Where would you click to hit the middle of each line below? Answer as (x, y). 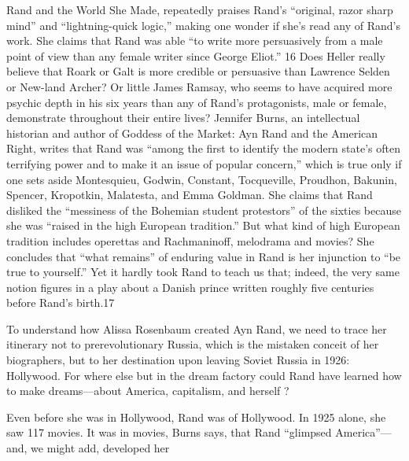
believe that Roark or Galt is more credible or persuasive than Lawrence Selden (198, 71)
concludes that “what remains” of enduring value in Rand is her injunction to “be (204, 256)
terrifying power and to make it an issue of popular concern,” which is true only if (204, 163)
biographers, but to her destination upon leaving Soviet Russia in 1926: (178, 360)
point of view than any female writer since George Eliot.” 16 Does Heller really (196, 55)
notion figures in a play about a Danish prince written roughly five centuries (190, 287)
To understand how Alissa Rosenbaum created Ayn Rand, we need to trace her (197, 328)
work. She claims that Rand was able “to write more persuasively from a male (195, 41)
